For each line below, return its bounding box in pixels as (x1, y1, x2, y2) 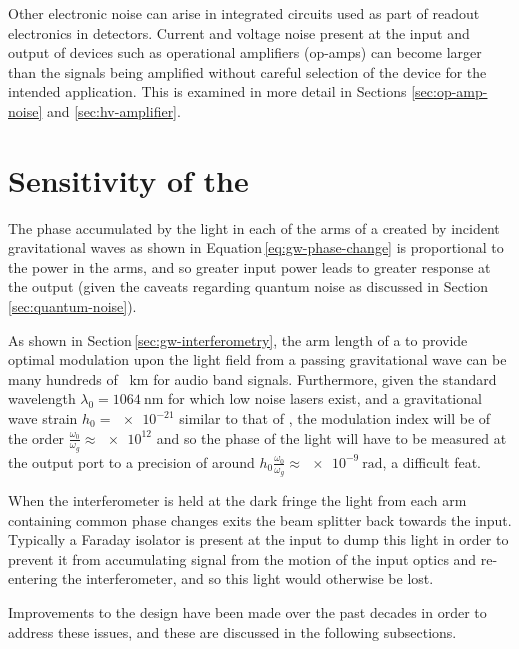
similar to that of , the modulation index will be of (179, 408, 491, 429)
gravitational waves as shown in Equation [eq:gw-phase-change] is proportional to (8, 237, 504, 258)
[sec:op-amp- (411, 81, 488, 102)
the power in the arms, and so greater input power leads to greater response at (8, 256, 491, 277)
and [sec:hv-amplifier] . (46, 100, 181, 121)
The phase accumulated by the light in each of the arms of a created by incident (8, 217, 500, 238)
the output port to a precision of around (8, 451, 255, 472)
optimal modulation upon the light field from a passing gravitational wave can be (8, 349, 507, 370)
